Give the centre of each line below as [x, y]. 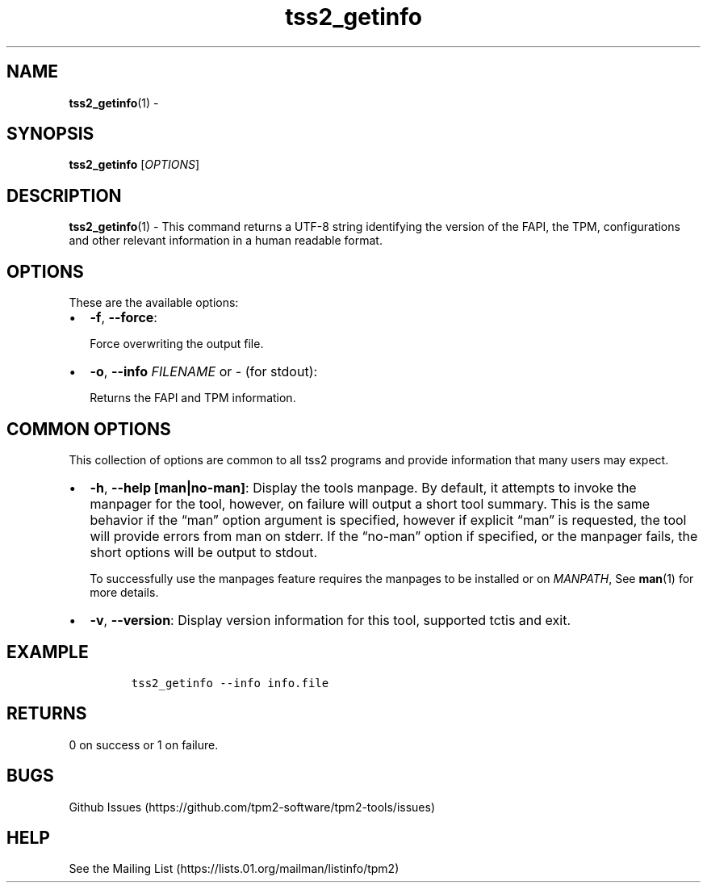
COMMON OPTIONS [89, 429]
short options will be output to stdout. [204, 552]
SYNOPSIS [50, 134]
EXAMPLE [48, 652]
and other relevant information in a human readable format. [226, 241]
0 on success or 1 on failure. [144, 744]
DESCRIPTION [64, 195]
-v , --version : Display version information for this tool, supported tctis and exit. [330, 620]
